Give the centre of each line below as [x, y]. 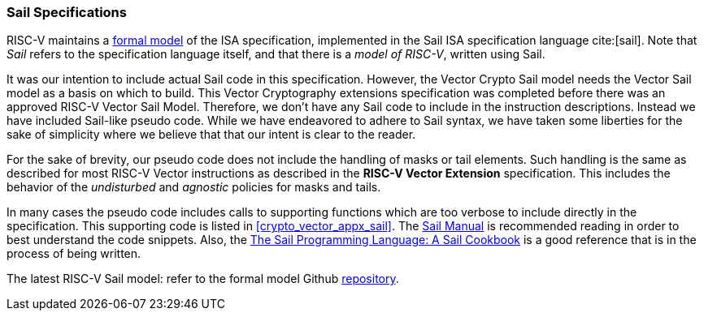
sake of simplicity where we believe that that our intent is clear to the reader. [211, 135]
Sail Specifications [67, 12]
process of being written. [74, 254]
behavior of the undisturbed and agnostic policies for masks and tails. [194, 187]
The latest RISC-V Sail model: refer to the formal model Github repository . [203, 279]
